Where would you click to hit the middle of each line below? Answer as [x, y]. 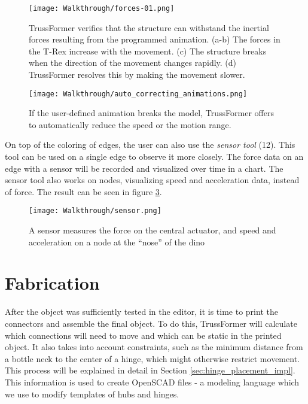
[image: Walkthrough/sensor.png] [95, 211]
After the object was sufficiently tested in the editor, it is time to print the [141, 312]
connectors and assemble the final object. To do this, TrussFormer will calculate [151, 323]
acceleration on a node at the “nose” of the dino [117, 242]
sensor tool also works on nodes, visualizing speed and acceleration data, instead [152, 180]
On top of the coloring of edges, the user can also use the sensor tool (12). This [150, 145]
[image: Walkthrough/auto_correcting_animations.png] [138, 94]
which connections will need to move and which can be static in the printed [143, 335]
